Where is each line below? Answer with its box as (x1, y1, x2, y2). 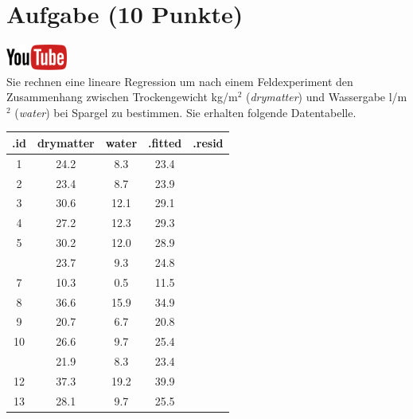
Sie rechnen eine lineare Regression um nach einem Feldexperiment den (6, 72, 353, 89)
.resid (193, 134, 224, 151)
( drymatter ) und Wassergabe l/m (246, 88, 407, 105)
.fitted (148, 134, 182, 151)
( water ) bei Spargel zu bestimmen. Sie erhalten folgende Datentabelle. (14, 104, 357, 120)
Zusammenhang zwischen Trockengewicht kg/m (6, 88, 238, 105)
